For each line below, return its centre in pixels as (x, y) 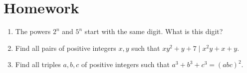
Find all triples (38, 64)
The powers (33, 31)
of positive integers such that (125, 64)
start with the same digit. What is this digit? (154, 31)
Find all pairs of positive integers (66, 48)
